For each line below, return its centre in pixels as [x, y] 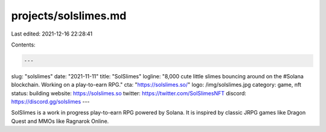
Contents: [23, 45]
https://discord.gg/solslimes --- [50, 102]
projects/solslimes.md [69, 16]
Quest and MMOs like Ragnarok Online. [60, 121]
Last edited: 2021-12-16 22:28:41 [52, 34]
